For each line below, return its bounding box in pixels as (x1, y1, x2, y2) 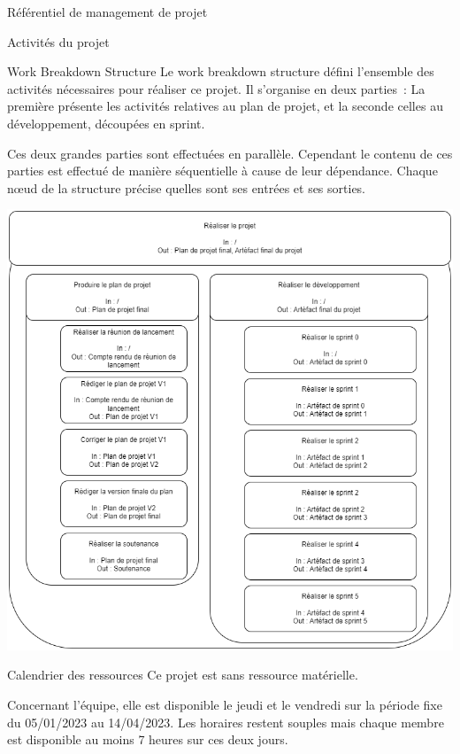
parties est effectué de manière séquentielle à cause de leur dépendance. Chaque (7, 161, 438, 180)
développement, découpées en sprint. (7, 113, 205, 132)
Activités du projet (7, 32, 110, 51)
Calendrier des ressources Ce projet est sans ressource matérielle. (7, 665, 358, 684)
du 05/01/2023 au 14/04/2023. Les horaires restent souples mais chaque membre (7, 712, 444, 731)
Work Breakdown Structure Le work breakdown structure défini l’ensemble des (7, 62, 434, 81)
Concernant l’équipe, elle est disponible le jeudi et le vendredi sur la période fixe (7, 696, 442, 714)
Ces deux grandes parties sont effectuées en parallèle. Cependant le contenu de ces (7, 144, 453, 162)
